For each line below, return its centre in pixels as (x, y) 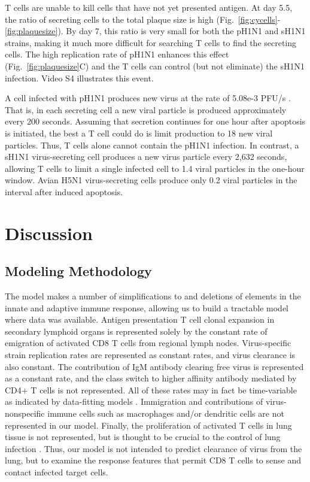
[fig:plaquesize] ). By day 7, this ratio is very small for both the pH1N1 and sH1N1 (155, 31)
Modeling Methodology (78, 271)
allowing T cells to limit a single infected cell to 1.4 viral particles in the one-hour (155, 168)
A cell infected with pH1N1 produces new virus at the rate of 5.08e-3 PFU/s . (148, 98)
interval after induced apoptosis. (64, 191)
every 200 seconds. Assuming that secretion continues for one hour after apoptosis (155, 121)
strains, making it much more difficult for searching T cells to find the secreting (151, 42)
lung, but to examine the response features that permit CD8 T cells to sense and (153, 460)
